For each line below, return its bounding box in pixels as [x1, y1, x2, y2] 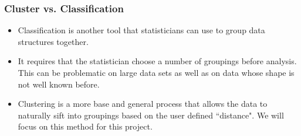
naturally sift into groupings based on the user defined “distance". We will [18, 109, 284, 121]
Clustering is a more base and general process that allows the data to [18, 97, 268, 110]
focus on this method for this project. [18, 120, 153, 132]
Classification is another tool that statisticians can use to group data [18, 24, 265, 36]
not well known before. [18, 78, 100, 90]
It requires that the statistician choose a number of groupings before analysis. [18, 55, 297, 67]
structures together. [18, 35, 89, 47]
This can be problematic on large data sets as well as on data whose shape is [18, 67, 295, 78]
